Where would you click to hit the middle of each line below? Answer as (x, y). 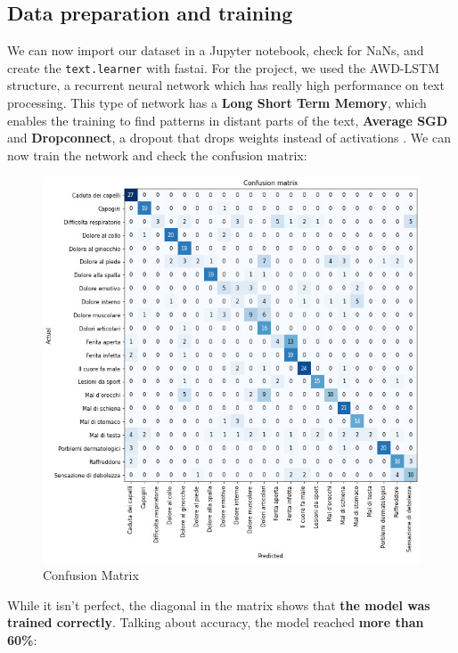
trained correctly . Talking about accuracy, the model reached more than (216, 622)
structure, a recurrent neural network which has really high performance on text (226, 85)
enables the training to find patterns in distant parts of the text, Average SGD (228, 120)
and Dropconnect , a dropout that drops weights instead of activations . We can (229, 138)
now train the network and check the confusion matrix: (157, 155)
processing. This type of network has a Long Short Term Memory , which (217, 103)
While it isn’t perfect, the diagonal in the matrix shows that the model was (219, 604)
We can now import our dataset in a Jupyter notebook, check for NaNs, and (216, 50)
